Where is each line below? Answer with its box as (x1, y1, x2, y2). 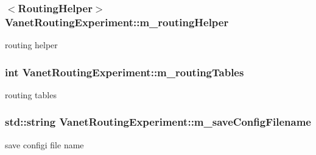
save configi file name (5, 138, 84, 151)
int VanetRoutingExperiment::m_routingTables (5, 64, 244, 79)
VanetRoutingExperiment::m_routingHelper (5, 14, 229, 29)
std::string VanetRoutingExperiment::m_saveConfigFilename (5, 114, 311, 129)
